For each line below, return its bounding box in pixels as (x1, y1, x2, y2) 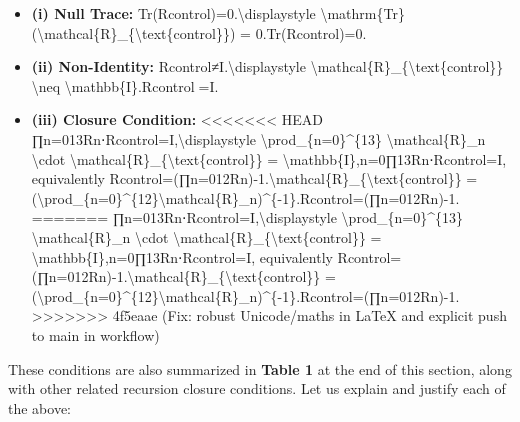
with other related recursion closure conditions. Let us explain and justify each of (8, 378, 506, 399)
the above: (8, 397, 71, 418)
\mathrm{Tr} (320, 3, 405, 23)
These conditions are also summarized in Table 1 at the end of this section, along (8, 358, 512, 379)
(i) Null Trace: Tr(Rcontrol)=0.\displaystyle (31, 3, 316, 23)
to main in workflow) (31, 324, 160, 345)
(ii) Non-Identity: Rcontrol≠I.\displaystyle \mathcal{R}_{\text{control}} (31, 56, 504, 77)
